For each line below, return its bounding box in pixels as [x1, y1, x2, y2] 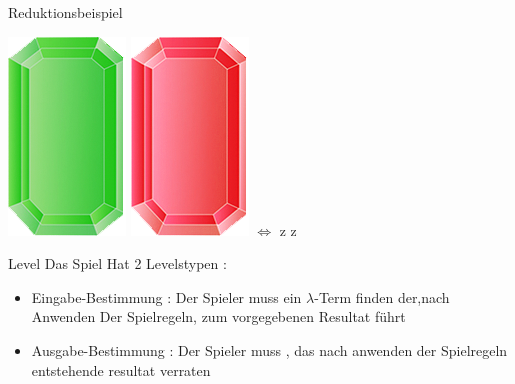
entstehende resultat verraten [31, 359, 211, 380]
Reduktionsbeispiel [8, 2, 123, 22]
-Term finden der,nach [314, 286, 450, 307]
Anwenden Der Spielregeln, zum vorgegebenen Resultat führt [31, 306, 406, 327]
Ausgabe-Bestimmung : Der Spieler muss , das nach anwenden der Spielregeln [31, 339, 508, 360]
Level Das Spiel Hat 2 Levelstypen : [8, 253, 227, 274]
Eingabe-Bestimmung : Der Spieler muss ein [31, 286, 302, 307]
